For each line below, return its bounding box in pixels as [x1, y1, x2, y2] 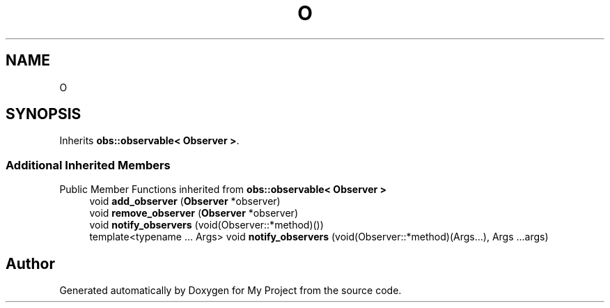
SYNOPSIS [6, 105, 81, 123]
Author [6, 254, 55, 272]
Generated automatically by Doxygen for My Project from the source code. [59, 284, 402, 297]
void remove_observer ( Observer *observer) [89, 207, 298, 220]
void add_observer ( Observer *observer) [89, 195, 281, 208]
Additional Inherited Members [6, 157, 171, 172]
